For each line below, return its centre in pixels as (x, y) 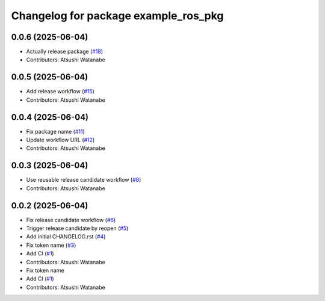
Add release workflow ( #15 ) (60, 92)
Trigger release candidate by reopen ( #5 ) (77, 228)
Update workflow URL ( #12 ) (60, 140)
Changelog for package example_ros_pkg (117, 16)
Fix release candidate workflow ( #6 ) (71, 220)
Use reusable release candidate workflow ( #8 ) (84, 180)
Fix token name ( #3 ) (51, 245)
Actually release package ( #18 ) (65, 52)
